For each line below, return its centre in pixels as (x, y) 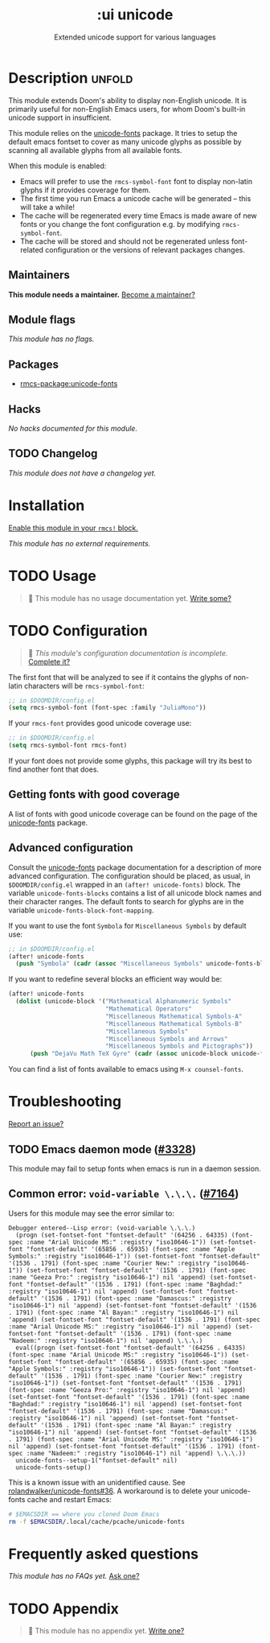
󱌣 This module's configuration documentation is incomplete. (128, 653)
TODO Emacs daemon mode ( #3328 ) (102, 1149)
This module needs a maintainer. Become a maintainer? (102, 294)
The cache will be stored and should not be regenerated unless (125, 241)
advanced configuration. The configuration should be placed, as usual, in (129, 875)
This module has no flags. (51, 339)
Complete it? (49, 661)
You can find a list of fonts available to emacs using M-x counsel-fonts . (126, 1069)
